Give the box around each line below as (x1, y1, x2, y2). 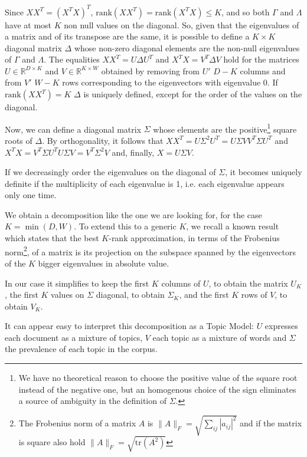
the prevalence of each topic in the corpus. (5, 343, 158, 355)
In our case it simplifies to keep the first (5, 277, 149, 289)
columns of (161, 277, 201, 289)
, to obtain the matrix (208, 277, 288, 289)
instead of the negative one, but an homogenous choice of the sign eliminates (18, 383, 296, 395)
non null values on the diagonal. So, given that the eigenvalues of (64, 18, 299, 31)
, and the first (179, 288, 229, 301)
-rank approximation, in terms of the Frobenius (109, 232, 280, 244)
